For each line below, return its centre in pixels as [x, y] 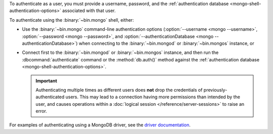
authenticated [50, 97]
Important [47, 81]
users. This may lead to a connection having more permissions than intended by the [153, 97]
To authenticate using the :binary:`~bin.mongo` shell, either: [72, 20]
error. [41, 111]
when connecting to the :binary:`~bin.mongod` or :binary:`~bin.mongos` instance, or [167, 43]
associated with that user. [89, 11]
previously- [215, 90]
